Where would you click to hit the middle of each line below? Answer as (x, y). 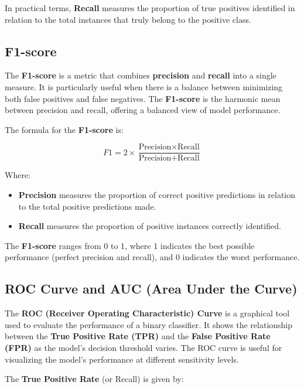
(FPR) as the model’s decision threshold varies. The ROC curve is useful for (144, 347)
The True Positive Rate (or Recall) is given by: (94, 379)
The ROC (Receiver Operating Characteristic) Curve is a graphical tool (147, 313)
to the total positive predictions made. (87, 206)
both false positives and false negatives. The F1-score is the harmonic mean (143, 98)
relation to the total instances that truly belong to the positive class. (128, 19)
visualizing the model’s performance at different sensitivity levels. (122, 359)
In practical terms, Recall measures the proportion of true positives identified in (150, 8)
